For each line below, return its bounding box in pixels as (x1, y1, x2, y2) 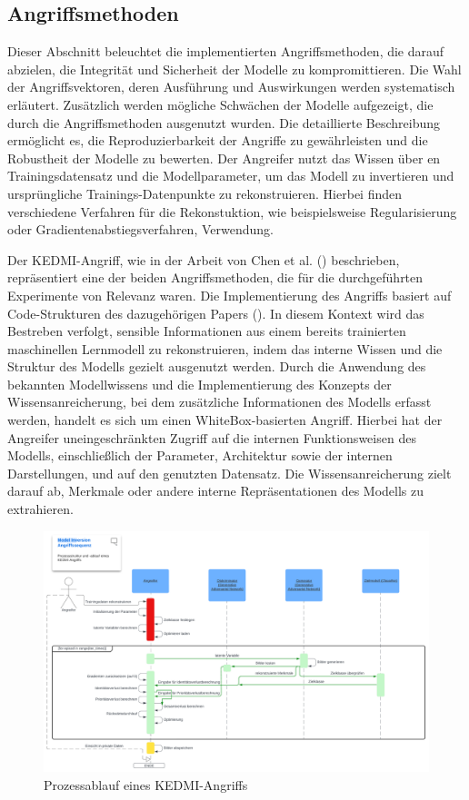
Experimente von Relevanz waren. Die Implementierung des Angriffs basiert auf (7, 285, 452, 304)
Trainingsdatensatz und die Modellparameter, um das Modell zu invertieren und (7, 166, 454, 185)
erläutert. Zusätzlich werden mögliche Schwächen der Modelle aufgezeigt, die (7, 94, 434, 114)
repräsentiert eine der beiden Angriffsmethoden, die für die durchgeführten (7, 268, 424, 287)
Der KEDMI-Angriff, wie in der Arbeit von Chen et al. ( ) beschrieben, (7, 250, 400, 269)
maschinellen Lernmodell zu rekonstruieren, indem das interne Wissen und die (7, 339, 443, 358)
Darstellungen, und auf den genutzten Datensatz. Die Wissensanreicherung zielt (7, 463, 452, 482)
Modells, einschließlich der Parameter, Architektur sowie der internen (7, 446, 393, 465)
